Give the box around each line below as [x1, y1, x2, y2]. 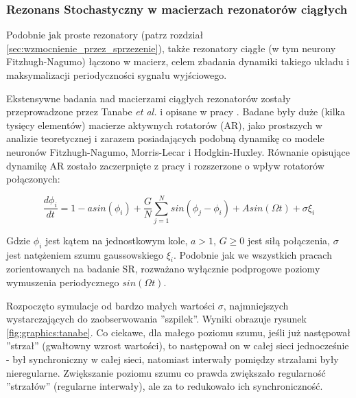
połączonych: [6, 172, 60, 186]
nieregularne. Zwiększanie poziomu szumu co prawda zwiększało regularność [6, 365, 326, 379]
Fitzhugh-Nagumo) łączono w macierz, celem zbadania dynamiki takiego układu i [6, 54, 350, 69]
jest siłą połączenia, [247, 233, 330, 247]
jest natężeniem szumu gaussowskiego [6, 247, 163, 261]
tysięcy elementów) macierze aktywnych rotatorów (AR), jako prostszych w [6, 117, 322, 132]
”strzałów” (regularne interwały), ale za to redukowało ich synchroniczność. [6, 379, 323, 393]
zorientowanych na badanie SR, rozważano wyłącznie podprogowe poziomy [6, 261, 320, 276]
